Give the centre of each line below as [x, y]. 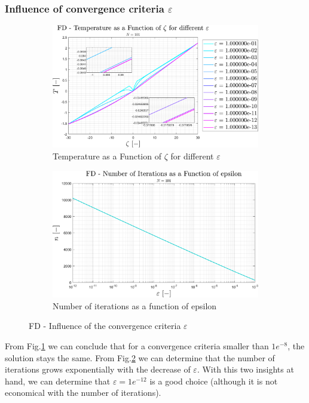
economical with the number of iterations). [83, 393]
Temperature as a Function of [107, 156]
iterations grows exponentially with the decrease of [98, 369]
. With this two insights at [245, 369]
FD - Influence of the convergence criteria [105, 326]
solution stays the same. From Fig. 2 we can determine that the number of [140, 357]
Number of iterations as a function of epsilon [135, 305]
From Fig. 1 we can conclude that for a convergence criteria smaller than [137, 346]
